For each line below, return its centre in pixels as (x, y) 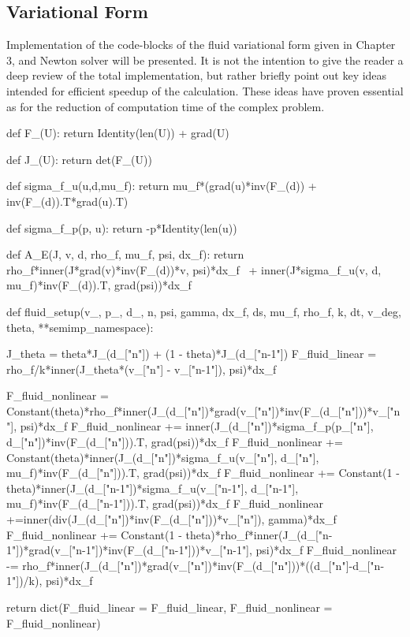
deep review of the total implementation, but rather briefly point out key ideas (197, 75)
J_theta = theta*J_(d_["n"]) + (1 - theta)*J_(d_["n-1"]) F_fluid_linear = (192, 354)
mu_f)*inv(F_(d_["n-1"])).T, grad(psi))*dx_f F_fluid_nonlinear (165, 503)
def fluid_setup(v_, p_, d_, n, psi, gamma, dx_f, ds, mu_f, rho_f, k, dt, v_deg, (204, 311)
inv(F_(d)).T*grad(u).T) (67, 201)
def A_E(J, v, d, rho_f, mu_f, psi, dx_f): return (125, 254)
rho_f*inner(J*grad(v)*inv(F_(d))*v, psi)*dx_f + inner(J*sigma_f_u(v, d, (194, 269)
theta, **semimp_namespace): (80, 327)
